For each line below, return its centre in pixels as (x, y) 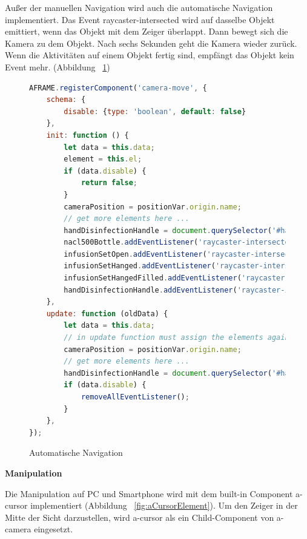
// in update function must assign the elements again (177, 338)
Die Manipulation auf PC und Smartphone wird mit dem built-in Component (149, 493)
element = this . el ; (103, 159)
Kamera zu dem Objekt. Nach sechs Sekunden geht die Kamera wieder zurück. (151, 43)
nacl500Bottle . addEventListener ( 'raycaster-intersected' (181, 242)
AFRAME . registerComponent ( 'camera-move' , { (118, 88)
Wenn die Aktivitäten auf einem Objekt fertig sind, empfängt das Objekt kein (150, 55)
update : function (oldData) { (107, 314)
